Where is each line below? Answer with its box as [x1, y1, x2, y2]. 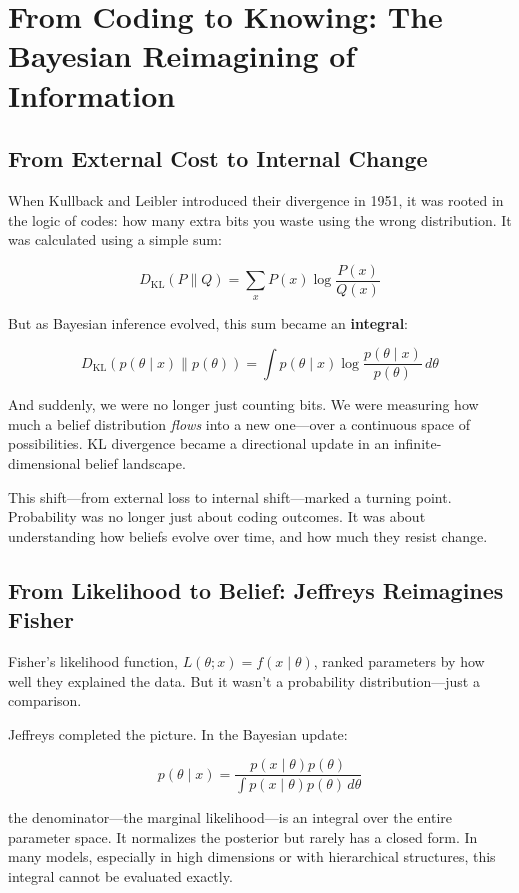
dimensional [8, 453, 81, 474]
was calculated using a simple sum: [8, 229, 222, 250]
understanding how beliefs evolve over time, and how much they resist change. [8, 525, 488, 546]
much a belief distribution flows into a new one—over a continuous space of [8, 413, 471, 434]
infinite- [393, 433, 442, 454]
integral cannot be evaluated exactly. [8, 866, 233, 887]
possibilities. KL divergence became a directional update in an [8, 433, 390, 454]
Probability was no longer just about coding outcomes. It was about [8, 506, 426, 527]
